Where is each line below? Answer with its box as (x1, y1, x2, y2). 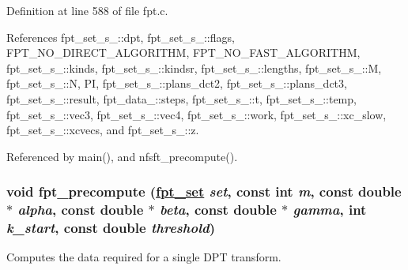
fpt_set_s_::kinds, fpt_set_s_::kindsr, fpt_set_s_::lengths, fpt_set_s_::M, (6, 59, 382, 76)
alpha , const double (17, 200, 144, 219)
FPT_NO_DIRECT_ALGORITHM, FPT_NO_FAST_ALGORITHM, (6, 44, 361, 61)
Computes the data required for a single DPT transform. (6, 249, 281, 265)
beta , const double (160, 200, 277, 219)
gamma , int (293, 200, 367, 219)
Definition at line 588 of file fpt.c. (6, 2, 168, 18)
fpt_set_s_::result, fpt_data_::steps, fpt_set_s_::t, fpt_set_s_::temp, (6, 90, 357, 107)
